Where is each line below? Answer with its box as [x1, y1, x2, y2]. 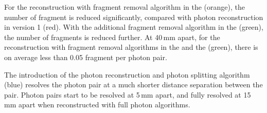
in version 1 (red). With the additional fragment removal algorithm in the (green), [4, 22, 263, 32]
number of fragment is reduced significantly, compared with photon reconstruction [4, 11, 263, 22]
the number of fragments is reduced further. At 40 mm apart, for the [4, 31, 220, 42]
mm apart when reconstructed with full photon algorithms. [4, 99, 190, 110]
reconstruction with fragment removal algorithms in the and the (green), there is [4, 42, 258, 52]
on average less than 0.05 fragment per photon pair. [4, 51, 167, 62]
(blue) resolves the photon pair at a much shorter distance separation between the [4, 79, 263, 90]
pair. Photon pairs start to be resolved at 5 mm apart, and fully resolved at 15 [4, 89, 251, 100]
